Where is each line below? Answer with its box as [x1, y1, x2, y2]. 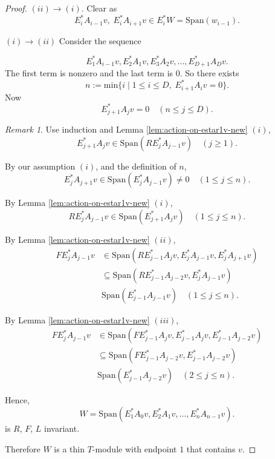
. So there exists [180, 67, 239, 79]
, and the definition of [95, 159, 176, 172]
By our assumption [5, 159, 76, 172]
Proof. [5, 2, 27, 14]
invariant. [44, 421, 80, 434]
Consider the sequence [59, 34, 141, 47]
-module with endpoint [92, 442, 177, 455]
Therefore [5, 442, 40, 455]
